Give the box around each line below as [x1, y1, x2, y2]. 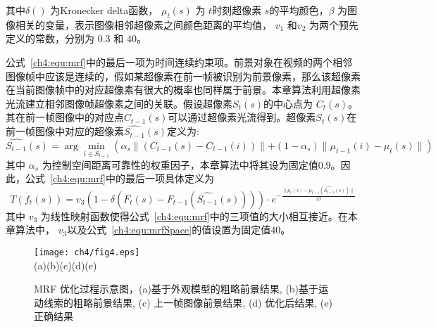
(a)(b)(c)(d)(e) [34, 257, 97, 272]
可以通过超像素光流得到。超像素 [168, 110, 316, 124]
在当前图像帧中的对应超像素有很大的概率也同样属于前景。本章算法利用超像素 [6, 82, 361, 97]
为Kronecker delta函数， [50, 3, 158, 17]
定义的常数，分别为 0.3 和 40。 [6, 31, 147, 46]
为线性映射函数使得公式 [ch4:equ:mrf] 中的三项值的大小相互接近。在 [40, 208, 348, 223]
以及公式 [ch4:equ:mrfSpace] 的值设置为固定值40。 [67, 222, 291, 237]
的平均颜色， [269, 3, 329, 17]
